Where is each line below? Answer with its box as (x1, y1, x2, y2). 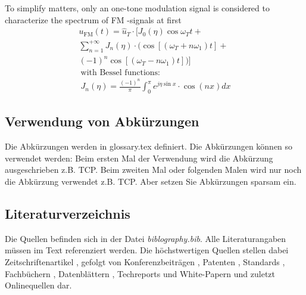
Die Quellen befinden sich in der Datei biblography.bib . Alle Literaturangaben (5, 232, 286, 244)
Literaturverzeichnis (5, 204, 130, 222)
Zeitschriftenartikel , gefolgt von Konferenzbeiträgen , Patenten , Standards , (5, 256, 285, 268)
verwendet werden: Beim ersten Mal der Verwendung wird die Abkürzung (5, 151, 273, 164)
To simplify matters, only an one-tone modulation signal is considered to (5, 2, 270, 14)
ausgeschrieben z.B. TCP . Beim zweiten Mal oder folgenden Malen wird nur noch (5, 163, 302, 176)
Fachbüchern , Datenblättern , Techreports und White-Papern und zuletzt (5, 267, 275, 280)
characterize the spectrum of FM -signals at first (5, 13, 182, 26)
